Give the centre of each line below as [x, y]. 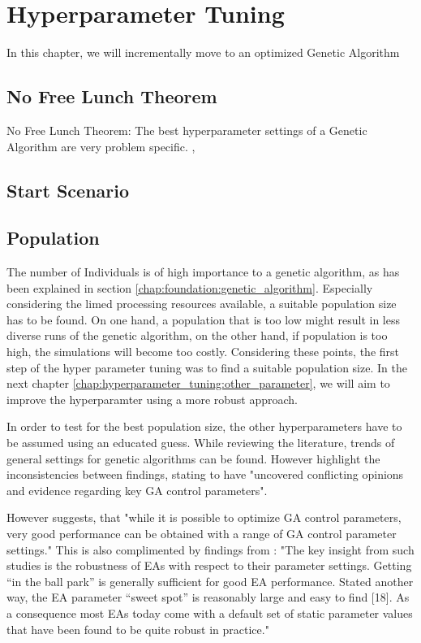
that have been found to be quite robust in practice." [138, 629]
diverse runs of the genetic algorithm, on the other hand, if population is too [197, 335]
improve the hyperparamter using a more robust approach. [153, 399]
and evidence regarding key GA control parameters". [137, 490]
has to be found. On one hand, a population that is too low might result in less [204, 319]
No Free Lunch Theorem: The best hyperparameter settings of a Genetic [187, 130]
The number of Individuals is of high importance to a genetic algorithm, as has [203, 272]
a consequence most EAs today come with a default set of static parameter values [210, 613]
